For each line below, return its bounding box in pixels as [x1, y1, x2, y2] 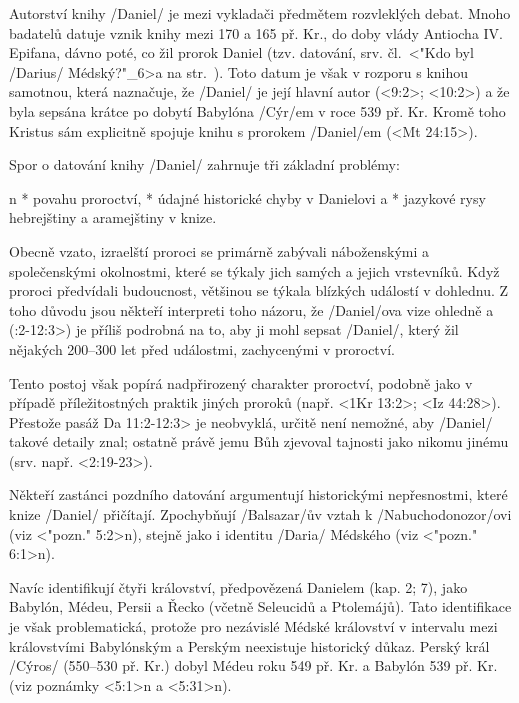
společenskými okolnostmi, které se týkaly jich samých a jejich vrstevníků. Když [9, 260, 500, 281]
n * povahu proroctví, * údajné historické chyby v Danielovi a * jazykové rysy [9, 187, 486, 208]
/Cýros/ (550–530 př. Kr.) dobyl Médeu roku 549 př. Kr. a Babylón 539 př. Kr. [9, 655, 498, 676]
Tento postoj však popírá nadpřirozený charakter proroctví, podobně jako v [9, 372, 473, 393]
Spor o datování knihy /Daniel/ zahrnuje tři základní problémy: [9, 154, 400, 175]
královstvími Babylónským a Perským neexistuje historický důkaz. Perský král [9, 635, 490, 656]
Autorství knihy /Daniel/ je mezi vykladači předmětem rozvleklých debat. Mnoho [9, 3, 511, 23]
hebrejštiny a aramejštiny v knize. [9, 207, 217, 228]
